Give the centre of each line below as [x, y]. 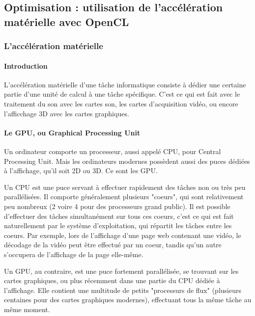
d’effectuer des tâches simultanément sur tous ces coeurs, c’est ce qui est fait [119, 216]
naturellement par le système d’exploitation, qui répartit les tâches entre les [118, 225]
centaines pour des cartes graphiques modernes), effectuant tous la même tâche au [128, 300]
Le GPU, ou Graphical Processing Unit [72, 132]
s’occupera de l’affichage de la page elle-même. [74, 254]
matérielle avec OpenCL [67, 21]
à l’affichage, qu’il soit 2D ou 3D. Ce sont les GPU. [81, 171]
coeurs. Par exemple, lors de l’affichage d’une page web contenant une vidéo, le [123, 235]
